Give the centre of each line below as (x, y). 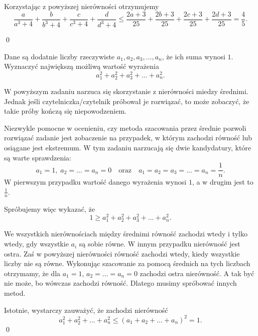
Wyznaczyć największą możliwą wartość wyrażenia (82, 66)
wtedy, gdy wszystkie (36, 244)
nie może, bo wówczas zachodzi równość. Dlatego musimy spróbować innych (120, 283)
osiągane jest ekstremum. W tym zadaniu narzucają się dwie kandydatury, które (128, 147)
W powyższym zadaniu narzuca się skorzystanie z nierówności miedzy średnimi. (126, 91)
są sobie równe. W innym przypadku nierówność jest (160, 244)
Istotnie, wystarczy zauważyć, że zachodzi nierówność (86, 310)
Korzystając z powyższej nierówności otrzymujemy (82, 6)
